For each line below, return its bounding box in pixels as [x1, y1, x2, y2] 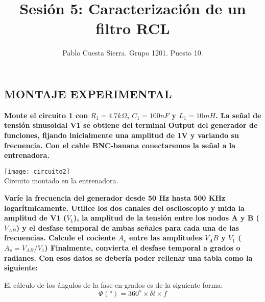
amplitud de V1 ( [4, 212, 67, 223]
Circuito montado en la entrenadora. [4, 175, 118, 186]
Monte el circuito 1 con [4, 109, 88, 120]
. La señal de [215, 109, 261, 120]
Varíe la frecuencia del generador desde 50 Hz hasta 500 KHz [4, 192, 226, 203]
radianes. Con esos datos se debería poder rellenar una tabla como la [4, 252, 253, 263]
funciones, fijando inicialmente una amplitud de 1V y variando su [4, 129, 239, 140]
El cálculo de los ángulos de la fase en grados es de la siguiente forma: [4, 279, 223, 290]
